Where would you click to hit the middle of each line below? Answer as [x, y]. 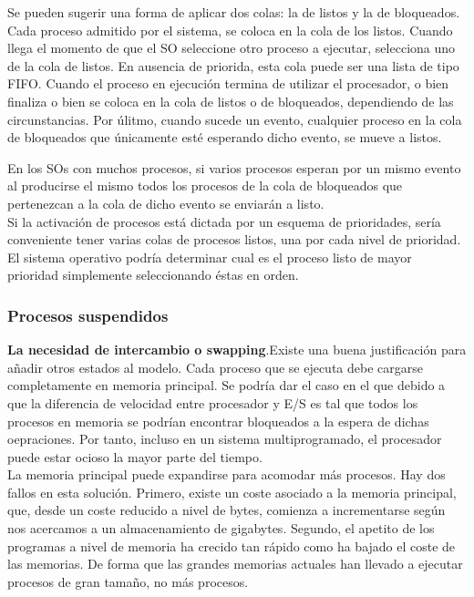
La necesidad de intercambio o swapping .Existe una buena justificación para [237, 350]
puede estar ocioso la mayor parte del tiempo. [135, 456]
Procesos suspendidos [88, 315]
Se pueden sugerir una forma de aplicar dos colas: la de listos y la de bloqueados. [234, 12]
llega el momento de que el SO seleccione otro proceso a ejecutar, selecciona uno [232, 48]
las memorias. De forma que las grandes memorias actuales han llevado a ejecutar [235, 564]
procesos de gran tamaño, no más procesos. [128, 581]
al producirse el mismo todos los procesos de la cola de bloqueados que [205, 185]
